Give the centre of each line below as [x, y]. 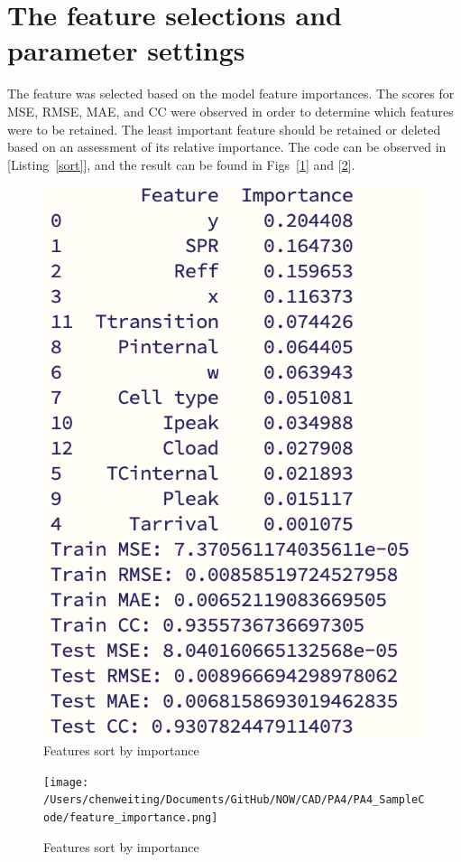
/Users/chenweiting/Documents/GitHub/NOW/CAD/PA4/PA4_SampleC [234, 800]
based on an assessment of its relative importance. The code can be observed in [227, 147]
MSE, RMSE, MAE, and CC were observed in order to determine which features [230, 111]
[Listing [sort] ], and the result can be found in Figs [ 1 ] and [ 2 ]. [181, 164]
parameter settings [126, 50]
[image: [66, 782]
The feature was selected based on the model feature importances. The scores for [231, 94]
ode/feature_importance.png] [131, 818]
